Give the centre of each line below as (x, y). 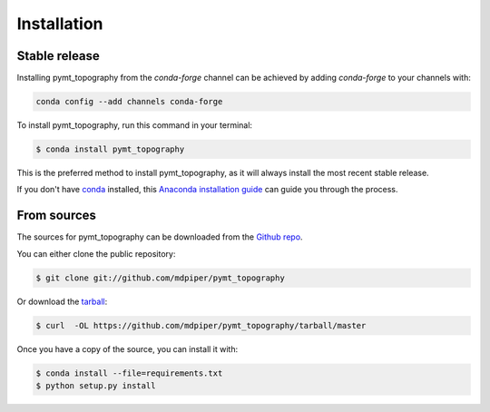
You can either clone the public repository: (96, 253)
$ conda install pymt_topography (110, 149)
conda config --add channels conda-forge (129, 102)
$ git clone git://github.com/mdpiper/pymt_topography (160, 278)
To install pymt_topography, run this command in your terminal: (135, 125)
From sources (57, 216)
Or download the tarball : (62, 301)
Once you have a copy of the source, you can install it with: (127, 348)
